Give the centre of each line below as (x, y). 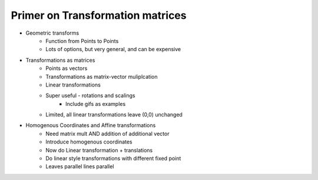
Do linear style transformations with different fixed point (113, 158)
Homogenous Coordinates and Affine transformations (91, 125)
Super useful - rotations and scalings (90, 96)
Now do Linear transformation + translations (99, 150)
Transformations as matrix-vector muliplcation (102, 76)
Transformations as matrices (60, 60)
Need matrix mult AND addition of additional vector (107, 134)
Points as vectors (67, 68)
